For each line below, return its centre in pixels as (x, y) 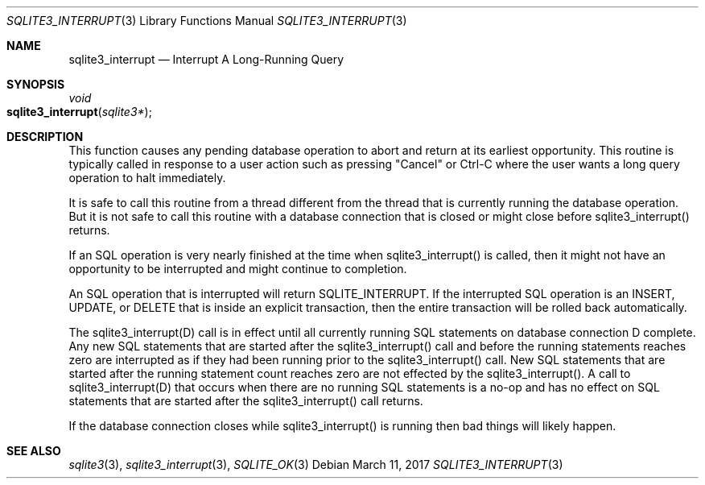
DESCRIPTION (45, 137)
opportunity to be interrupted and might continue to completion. (238, 269)
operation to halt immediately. (147, 178)
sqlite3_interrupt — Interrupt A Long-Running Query (206, 59)
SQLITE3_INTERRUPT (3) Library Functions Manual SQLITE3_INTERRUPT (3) (207, 21)
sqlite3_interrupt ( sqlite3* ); (79, 112)
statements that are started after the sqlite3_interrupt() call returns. (246, 401)
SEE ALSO (34, 451)
